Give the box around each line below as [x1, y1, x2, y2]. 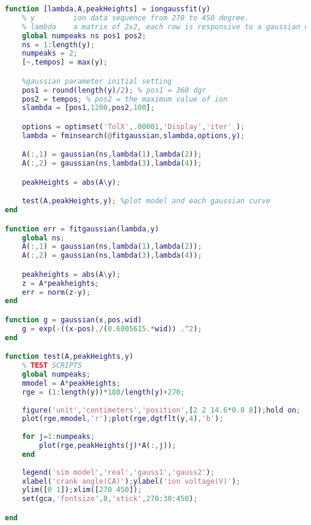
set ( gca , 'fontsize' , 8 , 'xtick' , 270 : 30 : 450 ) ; [22, 495, 198, 503]
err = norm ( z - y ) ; [22, 288, 91, 297]
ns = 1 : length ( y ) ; [22, 40, 95, 49]
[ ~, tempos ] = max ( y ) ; [22, 58, 108, 67]
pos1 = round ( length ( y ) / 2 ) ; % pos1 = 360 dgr [22, 86, 206, 94]
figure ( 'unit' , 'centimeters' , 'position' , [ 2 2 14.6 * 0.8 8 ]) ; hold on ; [22, 405, 301, 414]
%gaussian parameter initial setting [22, 77, 172, 86]
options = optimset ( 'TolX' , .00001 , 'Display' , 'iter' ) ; [22, 122, 245, 131]
